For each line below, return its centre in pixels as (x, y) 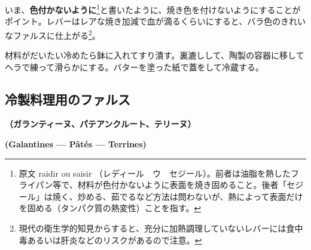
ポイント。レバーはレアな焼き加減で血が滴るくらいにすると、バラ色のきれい (155, 21)
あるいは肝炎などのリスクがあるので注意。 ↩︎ (115, 240)
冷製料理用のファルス (68, 99)
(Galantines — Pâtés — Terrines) (76, 144)
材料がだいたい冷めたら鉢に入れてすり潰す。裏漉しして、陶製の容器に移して (155, 55)
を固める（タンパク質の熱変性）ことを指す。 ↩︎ (110, 208)
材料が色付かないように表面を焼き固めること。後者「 (182, 185)
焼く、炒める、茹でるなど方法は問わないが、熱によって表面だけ (178, 196)
